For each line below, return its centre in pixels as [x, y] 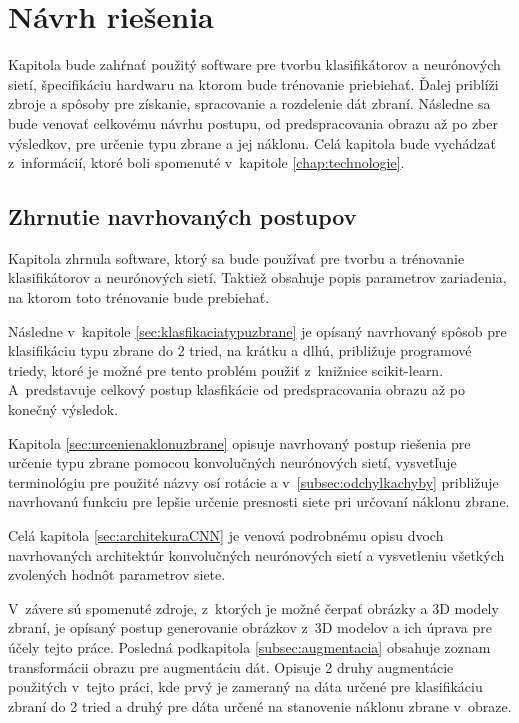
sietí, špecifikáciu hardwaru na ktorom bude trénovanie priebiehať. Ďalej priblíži [253, 83]
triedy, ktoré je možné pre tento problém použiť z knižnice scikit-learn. [226, 369]
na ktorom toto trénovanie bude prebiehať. [139, 297]
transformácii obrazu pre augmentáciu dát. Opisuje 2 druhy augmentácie [231, 666]
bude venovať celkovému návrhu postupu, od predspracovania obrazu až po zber [253, 122]
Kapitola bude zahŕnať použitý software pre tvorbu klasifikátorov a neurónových [254, 64]
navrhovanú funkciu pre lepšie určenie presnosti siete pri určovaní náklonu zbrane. [259, 501]
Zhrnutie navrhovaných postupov [182, 216]
